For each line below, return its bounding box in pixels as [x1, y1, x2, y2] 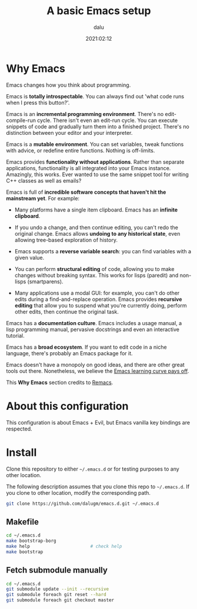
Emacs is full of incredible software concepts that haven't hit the [6, 188, 166, 196]
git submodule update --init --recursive [6, 586, 109, 593]
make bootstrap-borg [6, 538, 57, 544]
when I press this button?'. [6, 99, 70, 106]
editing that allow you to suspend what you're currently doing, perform [14, 302, 187, 309]
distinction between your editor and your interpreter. [6, 129, 133, 136]
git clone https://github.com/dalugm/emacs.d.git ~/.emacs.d [6, 501, 159, 507]
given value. [14, 254, 45, 261]
